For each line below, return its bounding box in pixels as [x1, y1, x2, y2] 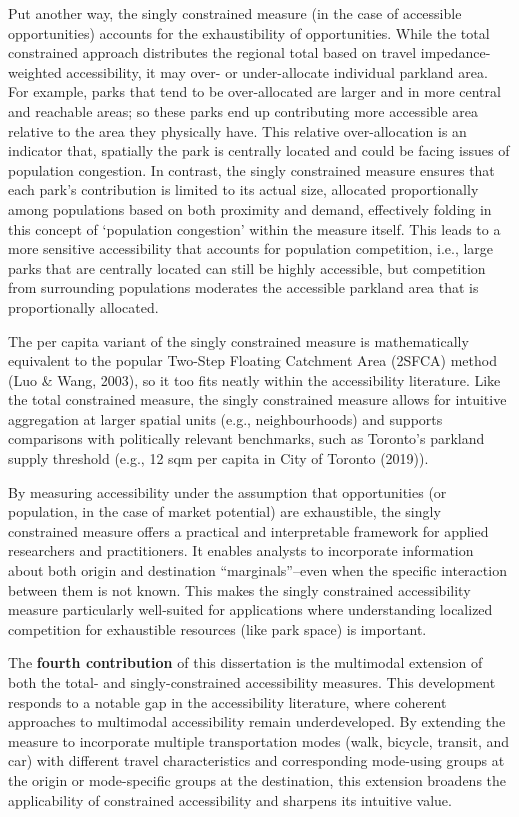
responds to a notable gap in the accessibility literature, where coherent [8, 691, 447, 712]
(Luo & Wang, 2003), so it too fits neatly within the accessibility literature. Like [8, 369, 501, 390]
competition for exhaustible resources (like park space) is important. [8, 618, 427, 639]
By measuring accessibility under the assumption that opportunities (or [8, 481, 447, 502]
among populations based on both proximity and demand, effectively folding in [8, 198, 492, 219]
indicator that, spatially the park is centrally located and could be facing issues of [8, 140, 510, 161]
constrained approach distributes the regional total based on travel [8, 42, 417, 63]
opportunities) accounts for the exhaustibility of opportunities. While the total [8, 22, 490, 43]
